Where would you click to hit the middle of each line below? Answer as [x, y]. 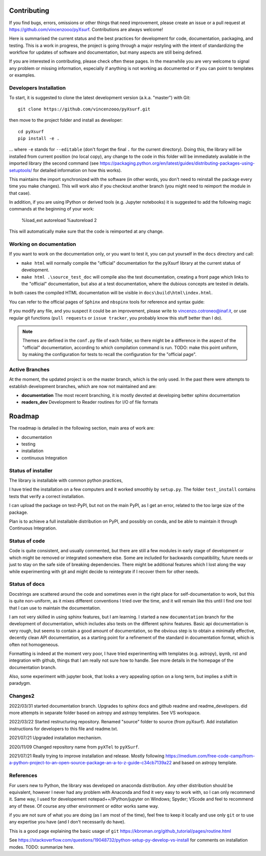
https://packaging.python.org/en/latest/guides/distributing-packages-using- [177, 163]
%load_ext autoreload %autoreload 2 [59, 220]
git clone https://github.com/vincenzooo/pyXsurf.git [84, 109]
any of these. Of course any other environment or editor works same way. [84, 806]
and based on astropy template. [205, 763]
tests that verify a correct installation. [47, 496]
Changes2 [22, 696]
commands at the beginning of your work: [52, 209]
